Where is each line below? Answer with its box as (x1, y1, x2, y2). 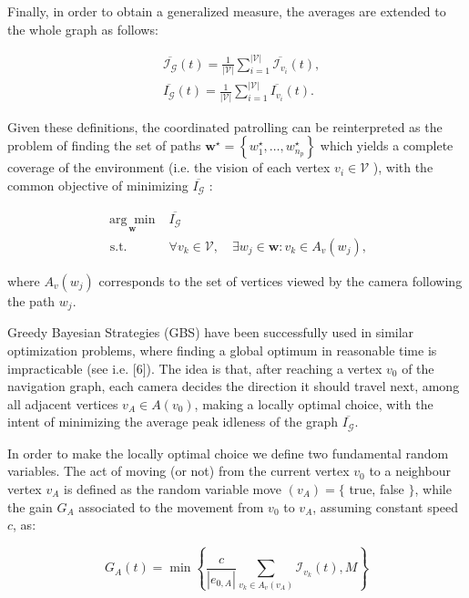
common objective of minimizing (7, 175, 189, 194)
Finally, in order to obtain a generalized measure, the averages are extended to (7, 2, 446, 20)
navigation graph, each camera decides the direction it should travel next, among (7, 376, 460, 396)
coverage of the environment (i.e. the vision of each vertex (7, 158, 331, 177)
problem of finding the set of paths (7, 136, 201, 155)
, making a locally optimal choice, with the (194, 394, 433, 413)
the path (7, 291, 56, 310)
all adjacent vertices (7, 394, 118, 413)
